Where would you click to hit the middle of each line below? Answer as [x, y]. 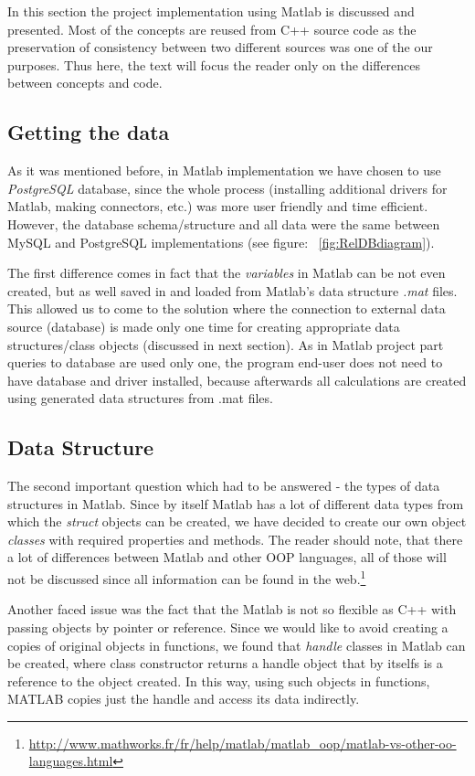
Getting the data [89, 132]
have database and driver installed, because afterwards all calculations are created [237, 380]
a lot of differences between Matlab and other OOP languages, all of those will [227, 557]
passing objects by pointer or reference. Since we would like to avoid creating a [228, 627]
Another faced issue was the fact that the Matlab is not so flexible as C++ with [232, 609]
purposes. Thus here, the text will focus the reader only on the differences [214, 64]
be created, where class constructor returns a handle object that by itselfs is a [225, 663]
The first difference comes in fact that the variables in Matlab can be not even [227, 273]
